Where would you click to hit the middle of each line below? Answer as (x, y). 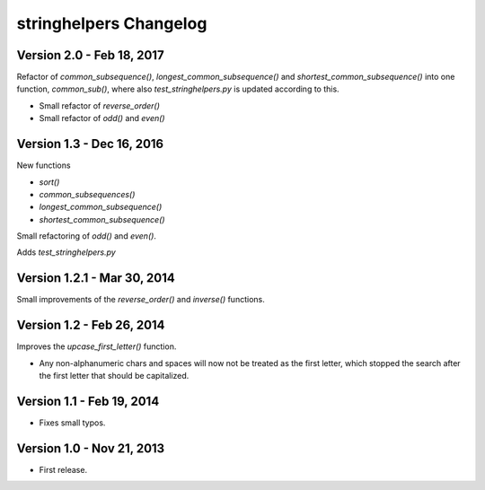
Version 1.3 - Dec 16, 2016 (90, 144)
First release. (63, 469)
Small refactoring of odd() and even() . (87, 236)
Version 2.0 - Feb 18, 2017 (91, 55)
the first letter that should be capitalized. (114, 376)
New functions (44, 165)
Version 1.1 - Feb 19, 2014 (88, 401)
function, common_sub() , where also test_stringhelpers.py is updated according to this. (178, 89)
